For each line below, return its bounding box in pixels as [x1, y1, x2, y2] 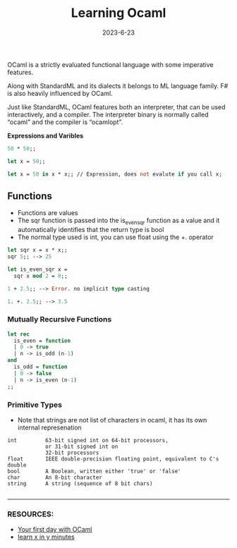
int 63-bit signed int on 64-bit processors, [7, 437, 169, 444]
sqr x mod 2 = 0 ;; [13, 272, 68, 279]
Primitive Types [7, 400, 62, 410]
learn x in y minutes [17, 532, 75, 541]
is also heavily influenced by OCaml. [7, 89, 113, 97]
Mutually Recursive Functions [7, 315, 112, 324]
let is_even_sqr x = [7, 266, 68, 273]
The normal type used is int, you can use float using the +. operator [17, 233, 214, 241]
